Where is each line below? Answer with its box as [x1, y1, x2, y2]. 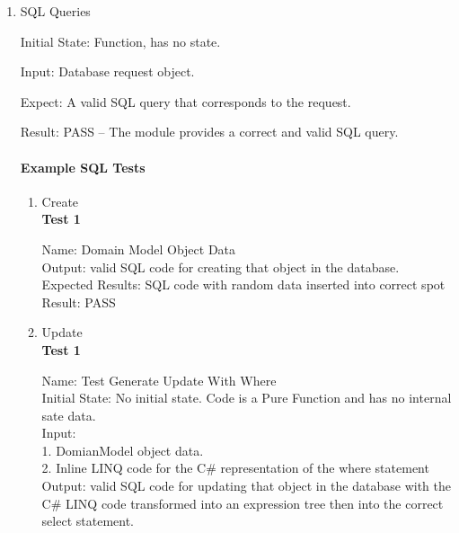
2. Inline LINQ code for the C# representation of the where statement [41, 458, 429, 477]
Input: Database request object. [20, 62, 195, 81]
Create [41, 191, 79, 210]
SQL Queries [20, 2, 91, 20]
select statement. [41, 511, 134, 530]
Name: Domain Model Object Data [41, 239, 236, 258]
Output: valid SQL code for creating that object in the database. [41, 257, 400, 276]
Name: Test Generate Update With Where [41, 370, 277, 389]
